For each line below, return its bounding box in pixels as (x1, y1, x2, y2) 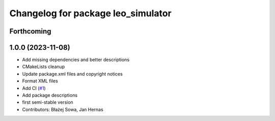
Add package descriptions (22, 92, 78, 99)
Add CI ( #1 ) (22, 85, 46, 91)
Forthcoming (9, 27, 51, 36)
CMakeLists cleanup (22, 64, 65, 70)
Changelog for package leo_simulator (9, 8, 172, 19)
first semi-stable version (22, 99, 73, 105)
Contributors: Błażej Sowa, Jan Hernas (22, 106, 104, 112)
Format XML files (22, 78, 58, 84)
